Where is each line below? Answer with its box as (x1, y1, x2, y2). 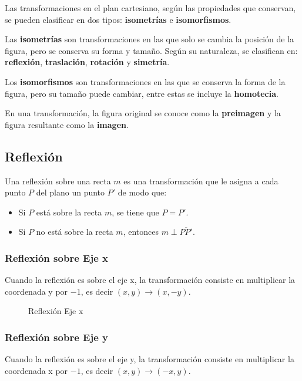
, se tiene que (112, 205, 159, 218)
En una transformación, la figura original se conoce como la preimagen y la (5, 107, 281, 119)
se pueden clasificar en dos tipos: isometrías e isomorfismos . (5, 13, 231, 25)
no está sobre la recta (36, 225, 113, 238)
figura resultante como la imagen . (5, 118, 129, 130)
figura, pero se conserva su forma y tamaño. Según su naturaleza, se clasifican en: (5, 44, 298, 56)
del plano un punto (36, 186, 105, 198)
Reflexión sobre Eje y (5, 329, 108, 344)
